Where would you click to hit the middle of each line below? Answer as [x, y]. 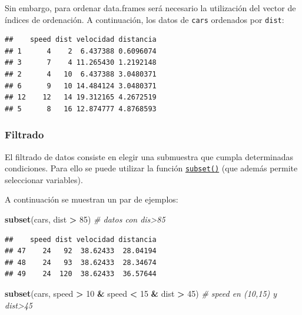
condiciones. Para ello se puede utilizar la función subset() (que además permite [151, 168]
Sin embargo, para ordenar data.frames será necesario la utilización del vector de [150, 8]
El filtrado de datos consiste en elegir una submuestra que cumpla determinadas [149, 156]
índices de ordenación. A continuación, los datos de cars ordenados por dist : [145, 19]
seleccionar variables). [44, 179]
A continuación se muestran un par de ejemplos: [92, 199]
